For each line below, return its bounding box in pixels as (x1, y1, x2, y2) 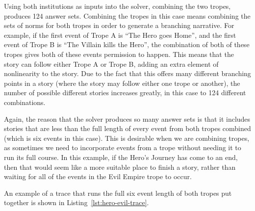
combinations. (4, 97, 46, 107)
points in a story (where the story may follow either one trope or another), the (4, 78, 240, 88)
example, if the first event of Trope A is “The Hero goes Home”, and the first (4, 29, 236, 40)
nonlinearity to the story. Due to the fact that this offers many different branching (4, 68, 251, 79)
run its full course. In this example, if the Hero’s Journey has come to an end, (4, 152, 238, 162)
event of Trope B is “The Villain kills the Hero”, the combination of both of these (4, 39, 250, 50)
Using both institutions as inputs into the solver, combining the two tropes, (4, 1, 231, 11)
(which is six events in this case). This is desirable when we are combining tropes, (4, 132, 250, 143)
